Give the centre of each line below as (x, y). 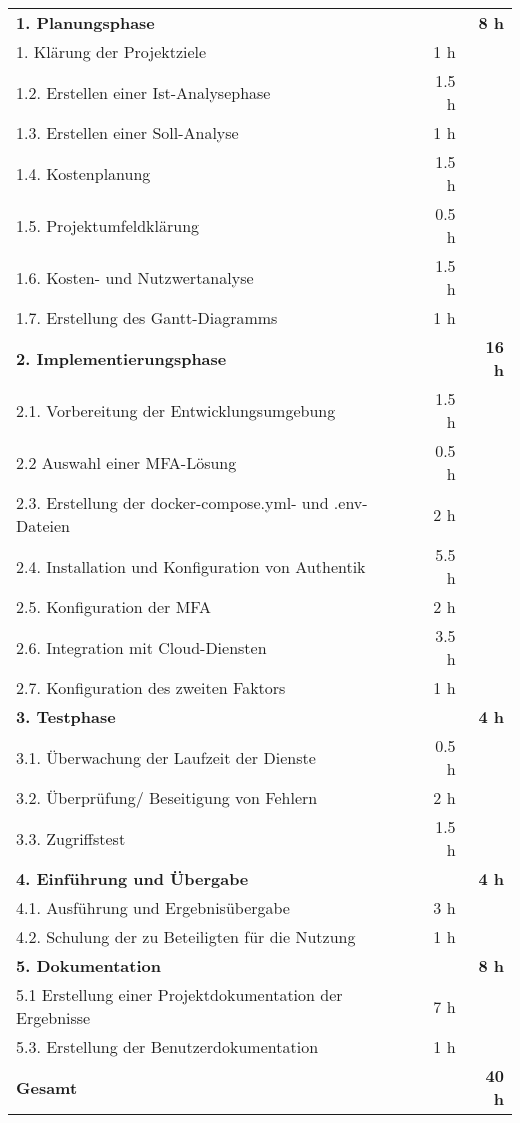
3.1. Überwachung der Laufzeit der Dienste (166, 757)
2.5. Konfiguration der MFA (114, 606)
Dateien (43, 525)
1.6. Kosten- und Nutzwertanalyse (135, 277)
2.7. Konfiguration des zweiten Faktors (151, 687)
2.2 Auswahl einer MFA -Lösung (126, 462)
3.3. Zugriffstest (71, 838)
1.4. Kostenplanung (83, 173)
